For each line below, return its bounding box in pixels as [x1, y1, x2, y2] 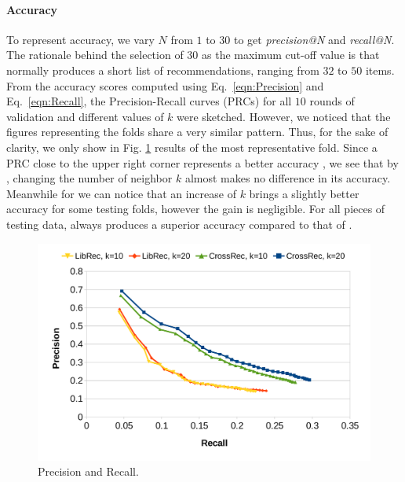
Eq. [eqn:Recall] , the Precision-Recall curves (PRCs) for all [6, 93, 292, 109]
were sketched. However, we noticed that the [177, 108, 391, 124]
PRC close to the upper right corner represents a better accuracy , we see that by [6, 154, 399, 171]
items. [365, 61, 395, 78]
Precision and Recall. [38, 463, 139, 480]
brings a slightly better [249, 185, 359, 201]
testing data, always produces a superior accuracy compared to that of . [6, 215, 352, 232]
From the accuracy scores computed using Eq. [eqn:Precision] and [6, 77, 324, 94]
